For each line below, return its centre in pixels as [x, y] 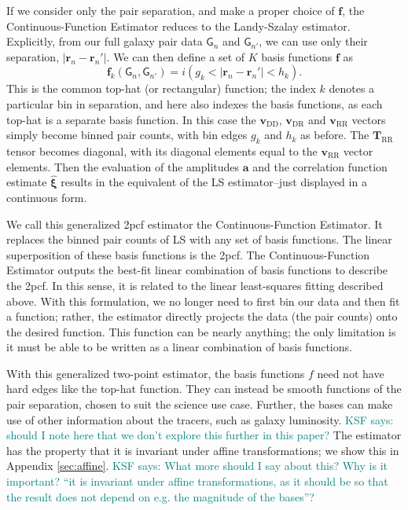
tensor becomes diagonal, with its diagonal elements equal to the [162, 150]
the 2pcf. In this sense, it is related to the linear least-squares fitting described [195, 285]
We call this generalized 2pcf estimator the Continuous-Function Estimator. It [195, 224]
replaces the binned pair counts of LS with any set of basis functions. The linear [199, 239]
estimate [27, 182]
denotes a [352, 88]
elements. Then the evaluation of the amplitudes [123, 166]
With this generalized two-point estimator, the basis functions [156, 373]
